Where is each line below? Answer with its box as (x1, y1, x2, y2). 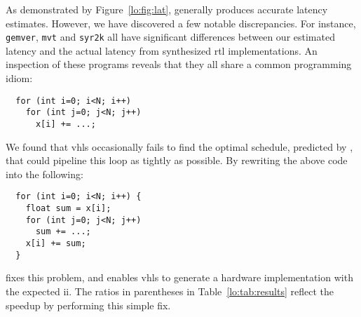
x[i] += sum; (25, 238, 86, 248)
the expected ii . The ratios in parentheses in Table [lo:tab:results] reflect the (6, 283, 334, 298)
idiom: (6, 71, 33, 86)
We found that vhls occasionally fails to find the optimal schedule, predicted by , (6, 139, 353, 154)
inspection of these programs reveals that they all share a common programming (6, 57, 352, 72)
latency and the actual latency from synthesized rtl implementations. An (6, 43, 318, 58)
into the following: (6, 166, 83, 181)
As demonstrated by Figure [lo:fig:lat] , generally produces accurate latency (6, 2, 328, 16)
